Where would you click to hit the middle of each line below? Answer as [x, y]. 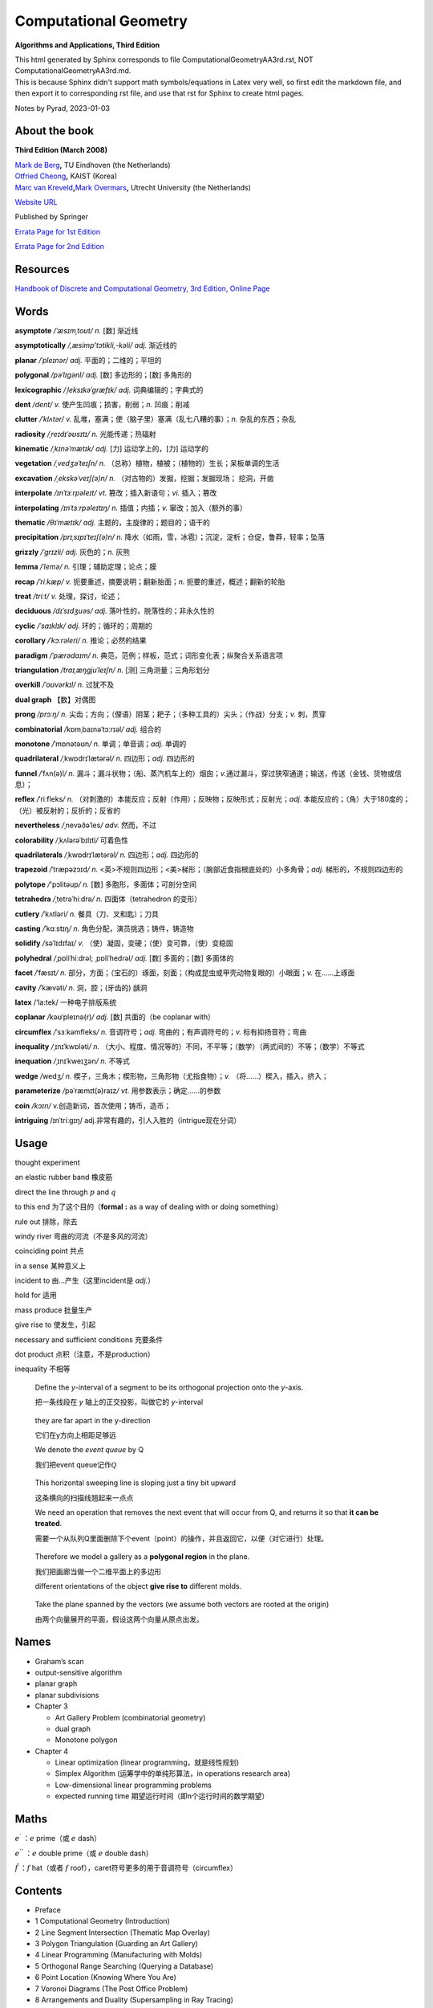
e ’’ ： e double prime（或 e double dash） [84, 1853]
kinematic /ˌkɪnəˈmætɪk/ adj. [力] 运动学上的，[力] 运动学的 [111, 449]
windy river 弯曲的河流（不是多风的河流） [83, 1236]
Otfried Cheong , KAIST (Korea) [66, 176]
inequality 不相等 [42, 1369]
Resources [42, 269]
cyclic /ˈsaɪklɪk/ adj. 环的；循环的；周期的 [83, 626]
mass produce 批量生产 [53, 1310]
